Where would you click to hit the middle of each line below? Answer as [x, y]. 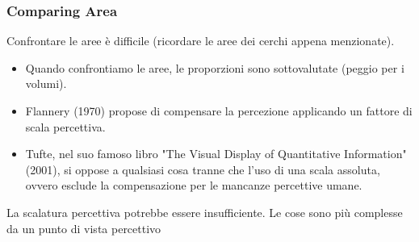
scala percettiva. [65, 126]
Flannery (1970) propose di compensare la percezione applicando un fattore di [219, 111]
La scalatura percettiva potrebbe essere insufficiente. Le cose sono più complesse [205, 212]
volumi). [46, 83]
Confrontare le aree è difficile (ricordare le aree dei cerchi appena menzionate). [201, 41]
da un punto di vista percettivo [84, 228]
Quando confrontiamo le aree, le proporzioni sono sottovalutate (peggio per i [215, 67]
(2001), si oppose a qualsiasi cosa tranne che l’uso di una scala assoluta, [203, 169]
